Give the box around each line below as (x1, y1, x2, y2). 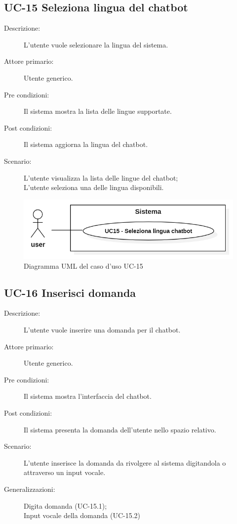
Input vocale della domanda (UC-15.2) (24, 510, 141, 521)
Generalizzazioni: (4, 483, 55, 494)
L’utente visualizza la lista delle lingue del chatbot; (24, 172, 178, 183)
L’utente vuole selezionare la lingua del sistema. (24, 39, 168, 49)
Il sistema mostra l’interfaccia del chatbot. (24, 391, 152, 401)
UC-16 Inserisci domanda (4, 285, 136, 300)
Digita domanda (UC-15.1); (24, 500, 107, 511)
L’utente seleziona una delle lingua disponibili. (24, 182, 164, 192)
